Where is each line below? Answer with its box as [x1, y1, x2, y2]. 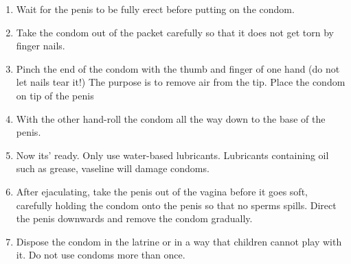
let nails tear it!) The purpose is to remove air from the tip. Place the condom [16, 75, 346, 89]
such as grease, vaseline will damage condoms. [16, 161, 210, 176]
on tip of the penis [16, 88, 94, 102]
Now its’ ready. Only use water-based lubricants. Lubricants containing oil [16, 147, 329, 162]
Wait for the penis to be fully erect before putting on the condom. [16, 2, 295, 16]
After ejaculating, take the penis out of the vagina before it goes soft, [16, 184, 308, 198]
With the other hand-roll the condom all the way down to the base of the [16, 111, 326, 125]
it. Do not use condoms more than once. [16, 248, 185, 262]
